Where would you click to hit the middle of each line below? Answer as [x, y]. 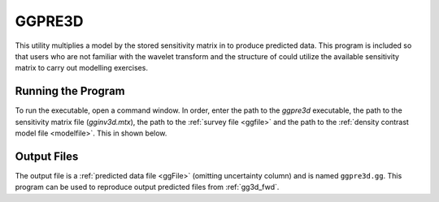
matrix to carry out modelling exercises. [81, 68]
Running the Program [70, 91]
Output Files [47, 156]
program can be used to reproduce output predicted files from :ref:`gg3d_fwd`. [147, 187]
